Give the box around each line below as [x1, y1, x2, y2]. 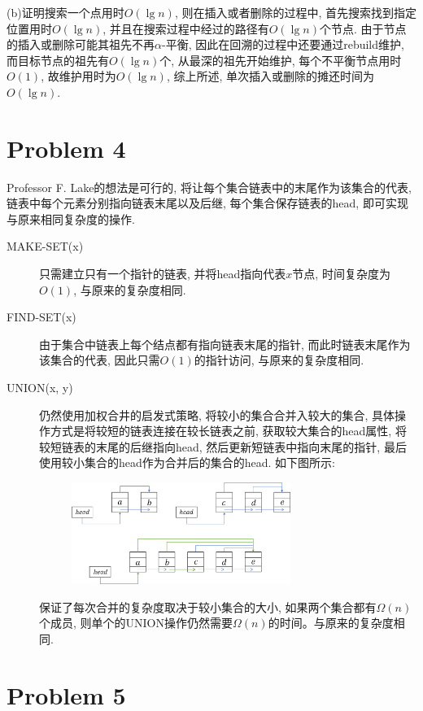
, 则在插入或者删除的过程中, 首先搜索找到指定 [174, 4, 417, 20]
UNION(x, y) [7, 379, 73, 396]
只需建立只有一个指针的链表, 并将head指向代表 [39, 265, 286, 282]
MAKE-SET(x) [7, 238, 84, 255]
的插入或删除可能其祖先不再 [7, 36, 155, 53]
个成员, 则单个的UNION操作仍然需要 [39, 614, 233, 631]
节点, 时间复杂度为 [292, 265, 390, 282]
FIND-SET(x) [7, 308, 76, 325]
